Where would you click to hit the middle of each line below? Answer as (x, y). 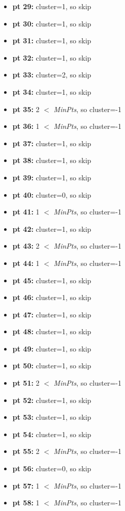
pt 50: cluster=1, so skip (52, 366)
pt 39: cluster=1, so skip (52, 177)
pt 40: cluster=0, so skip (52, 194)
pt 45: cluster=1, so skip (52, 280)
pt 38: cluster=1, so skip (52, 160)
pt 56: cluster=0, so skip (52, 468)
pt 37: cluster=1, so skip (52, 143)
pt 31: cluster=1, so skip (52, 41)
